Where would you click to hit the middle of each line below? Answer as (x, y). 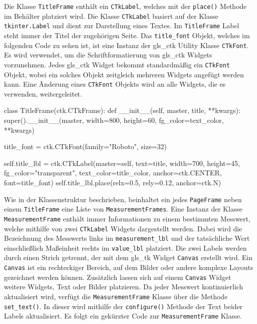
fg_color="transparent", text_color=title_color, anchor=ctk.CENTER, (113, 173)
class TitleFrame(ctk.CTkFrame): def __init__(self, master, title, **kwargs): (122, 110)
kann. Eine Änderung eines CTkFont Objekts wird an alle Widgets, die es (115, 84)
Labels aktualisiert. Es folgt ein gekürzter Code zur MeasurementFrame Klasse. (123, 316)
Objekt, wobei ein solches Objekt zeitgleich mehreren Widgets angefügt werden (124, 74)
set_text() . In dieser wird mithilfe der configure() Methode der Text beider (123, 306)
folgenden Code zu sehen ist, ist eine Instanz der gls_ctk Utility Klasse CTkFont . (127, 45)
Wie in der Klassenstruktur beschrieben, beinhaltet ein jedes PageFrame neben (123, 199)
